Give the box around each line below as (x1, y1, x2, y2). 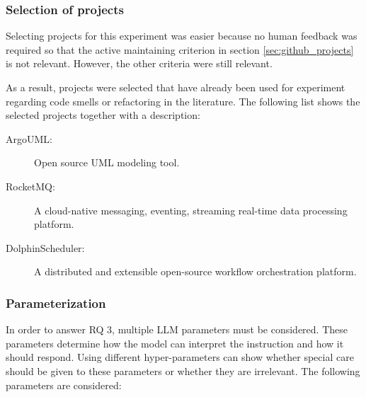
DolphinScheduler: (6, 240, 85, 255)
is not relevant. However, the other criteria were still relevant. (6, 56, 273, 71)
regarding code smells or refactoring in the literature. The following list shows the (6, 93, 360, 108)
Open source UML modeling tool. (34, 155, 180, 170)
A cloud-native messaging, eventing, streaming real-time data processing (34, 202, 348, 217)
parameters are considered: (6, 377, 122, 392)
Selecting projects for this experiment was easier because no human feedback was (6, 28, 358, 43)
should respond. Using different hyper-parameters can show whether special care (6, 350, 354, 364)
